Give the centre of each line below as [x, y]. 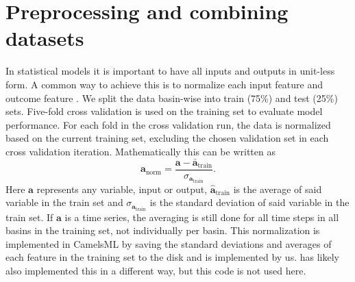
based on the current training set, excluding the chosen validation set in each [167, 138]
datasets [45, 38]
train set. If [29, 217]
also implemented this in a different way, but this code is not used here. [156, 270]
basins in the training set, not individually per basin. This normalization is [163, 230]
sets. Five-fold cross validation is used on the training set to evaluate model [164, 111]
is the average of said [278, 189]
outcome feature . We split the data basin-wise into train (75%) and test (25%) [172, 98]
